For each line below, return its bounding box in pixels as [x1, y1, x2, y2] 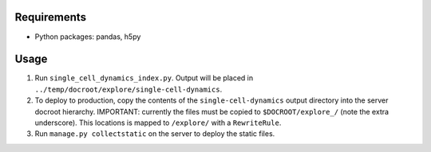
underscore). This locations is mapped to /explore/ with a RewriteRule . [34, 118, 282, 127]
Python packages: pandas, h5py [34, 32, 141, 41]
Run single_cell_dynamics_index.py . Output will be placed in [34, 73, 254, 83]
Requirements [14, 10, 87, 24]
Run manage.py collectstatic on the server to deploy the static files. [34, 129, 275, 138]
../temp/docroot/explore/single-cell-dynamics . [34, 84, 223, 94]
